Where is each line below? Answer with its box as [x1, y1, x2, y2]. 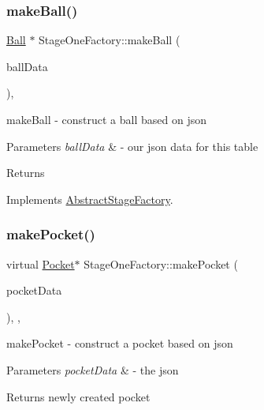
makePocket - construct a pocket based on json [6, 335, 233, 352]
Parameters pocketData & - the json [6, 361, 179, 378]
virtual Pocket [6, 255, 75, 272]
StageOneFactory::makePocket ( [84, 255, 238, 272]
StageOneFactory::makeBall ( [39, 32, 180, 48]
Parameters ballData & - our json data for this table [6, 137, 258, 154]
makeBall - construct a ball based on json [6, 111, 207, 127]
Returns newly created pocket [6, 388, 151, 404]
